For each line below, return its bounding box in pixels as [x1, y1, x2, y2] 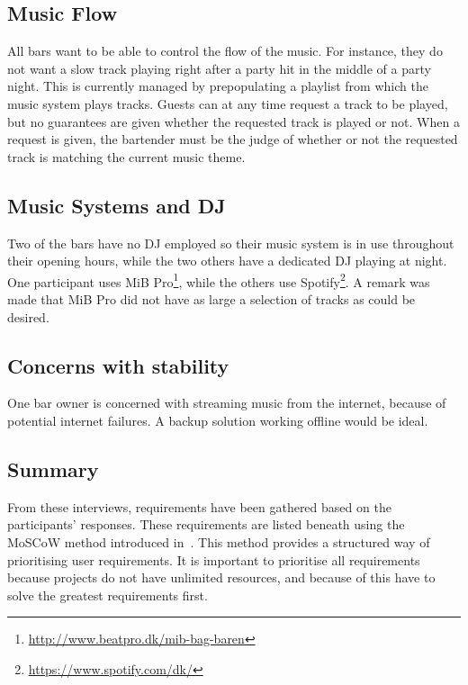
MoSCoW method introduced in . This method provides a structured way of [7, 532, 430, 551]
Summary [7, 455, 99, 482]
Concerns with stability [7, 351, 229, 379]
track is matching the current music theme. [7, 147, 246, 166]
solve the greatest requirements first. [7, 585, 208, 604]
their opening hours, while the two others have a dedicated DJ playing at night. [7, 251, 447, 270]
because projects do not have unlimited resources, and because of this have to [7, 568, 436, 587]
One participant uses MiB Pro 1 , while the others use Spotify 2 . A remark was [7, 269, 430, 291]
